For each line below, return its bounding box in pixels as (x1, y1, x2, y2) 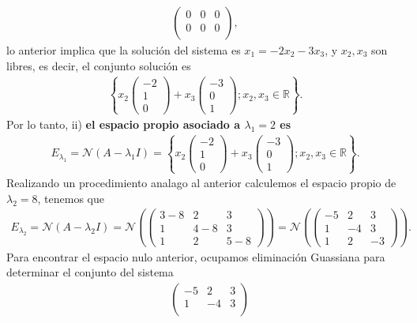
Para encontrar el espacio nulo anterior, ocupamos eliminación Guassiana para (6, 248, 385, 265)
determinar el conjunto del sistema (6, 264, 174, 280)
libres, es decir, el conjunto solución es (6, 57, 191, 73)
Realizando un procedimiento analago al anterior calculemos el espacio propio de (6, 175, 396, 191)
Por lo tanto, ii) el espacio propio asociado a (6, 115, 241, 132)
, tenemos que (37, 190, 104, 206)
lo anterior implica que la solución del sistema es (6, 42, 241, 58)
